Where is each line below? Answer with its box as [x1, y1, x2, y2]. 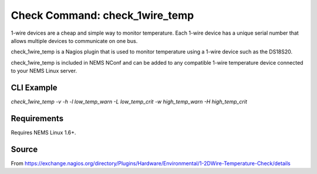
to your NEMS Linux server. [11, 68, 77, 75]
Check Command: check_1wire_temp [11, 9, 194, 22]
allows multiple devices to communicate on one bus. [11, 37, 138, 44]
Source [11, 144, 38, 154]
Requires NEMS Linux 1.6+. [11, 129, 76, 136]
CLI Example [11, 82, 58, 92]
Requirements [11, 113, 64, 123]
